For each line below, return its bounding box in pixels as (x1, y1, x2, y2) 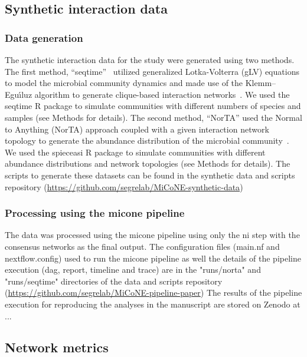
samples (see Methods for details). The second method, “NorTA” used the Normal (5, 111, 302, 123)
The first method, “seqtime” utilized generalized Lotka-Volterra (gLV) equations (5, 65, 299, 77)
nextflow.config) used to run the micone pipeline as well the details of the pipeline (5, 252, 301, 264)
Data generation (5, 30, 83, 45)
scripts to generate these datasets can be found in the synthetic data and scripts (5, 168, 295, 181)
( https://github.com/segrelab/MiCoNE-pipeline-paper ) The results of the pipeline (5, 286, 302, 299)
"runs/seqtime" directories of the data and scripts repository (5, 275, 223, 287)
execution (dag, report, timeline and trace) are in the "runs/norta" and (5, 263, 261, 276)
